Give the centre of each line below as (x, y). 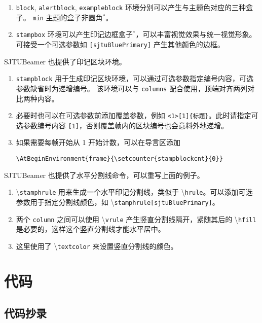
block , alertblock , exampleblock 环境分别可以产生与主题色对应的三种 (131, 7)
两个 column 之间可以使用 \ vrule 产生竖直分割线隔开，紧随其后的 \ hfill (136, 219)
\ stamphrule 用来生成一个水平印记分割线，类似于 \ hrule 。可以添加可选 (134, 192)
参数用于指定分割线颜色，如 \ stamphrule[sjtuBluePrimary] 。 (118, 202)
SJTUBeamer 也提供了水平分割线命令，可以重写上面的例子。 (104, 175)
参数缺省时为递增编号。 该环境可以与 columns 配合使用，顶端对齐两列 (132, 88)
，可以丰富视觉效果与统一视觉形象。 (196, 34)
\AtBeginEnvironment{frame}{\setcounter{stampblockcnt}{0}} (119, 159)
